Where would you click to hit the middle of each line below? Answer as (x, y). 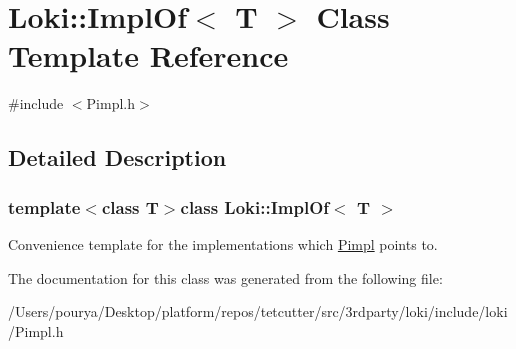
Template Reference (148, 55)
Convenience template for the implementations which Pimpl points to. (223, 243)
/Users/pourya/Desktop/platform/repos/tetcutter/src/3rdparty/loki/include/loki (258, 311)
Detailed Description (117, 157)
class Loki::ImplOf (255, 206)
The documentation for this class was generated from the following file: (225, 277)
